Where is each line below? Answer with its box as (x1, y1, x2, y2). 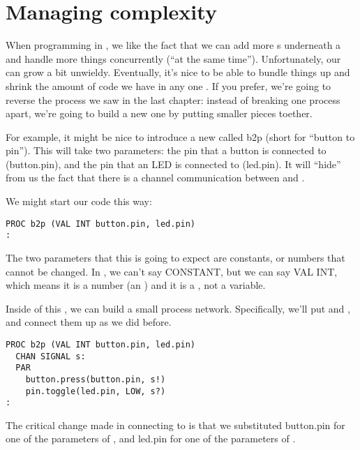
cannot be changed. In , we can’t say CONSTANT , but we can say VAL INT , (6, 264, 338, 278)
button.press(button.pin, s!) (25, 374, 166, 384)
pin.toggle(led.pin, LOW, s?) (25, 386, 166, 396)
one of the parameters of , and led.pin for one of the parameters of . (6, 431, 296, 446)
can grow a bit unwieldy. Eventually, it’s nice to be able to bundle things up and (6, 65, 350, 80)
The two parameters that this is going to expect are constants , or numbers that (6, 250, 345, 264)
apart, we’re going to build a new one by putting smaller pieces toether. (6, 106, 313, 121)
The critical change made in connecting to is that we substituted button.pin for (6, 417, 345, 432)
